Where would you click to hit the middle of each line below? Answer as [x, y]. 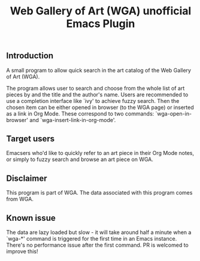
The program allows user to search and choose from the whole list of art [96, 88]
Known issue [31, 218]
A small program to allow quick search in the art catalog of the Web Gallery [99, 70]
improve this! [22, 251]
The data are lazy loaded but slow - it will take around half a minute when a [99, 232]
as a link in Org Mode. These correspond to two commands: [80, 113]
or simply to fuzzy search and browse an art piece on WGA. [80, 159]
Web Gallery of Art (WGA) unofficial [101, 11]
